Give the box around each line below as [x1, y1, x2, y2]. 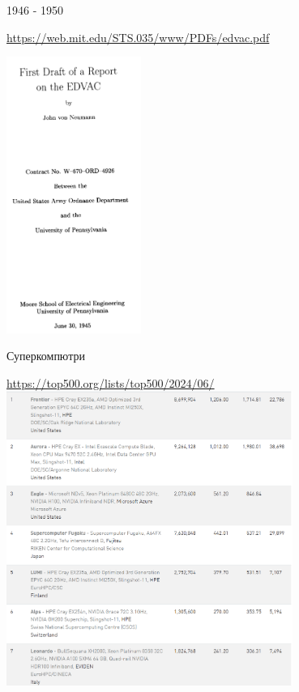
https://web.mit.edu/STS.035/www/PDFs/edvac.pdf [6, 28, 270, 45]
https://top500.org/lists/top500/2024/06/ [6, 374, 215, 391]
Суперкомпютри [6, 347, 85, 364]
